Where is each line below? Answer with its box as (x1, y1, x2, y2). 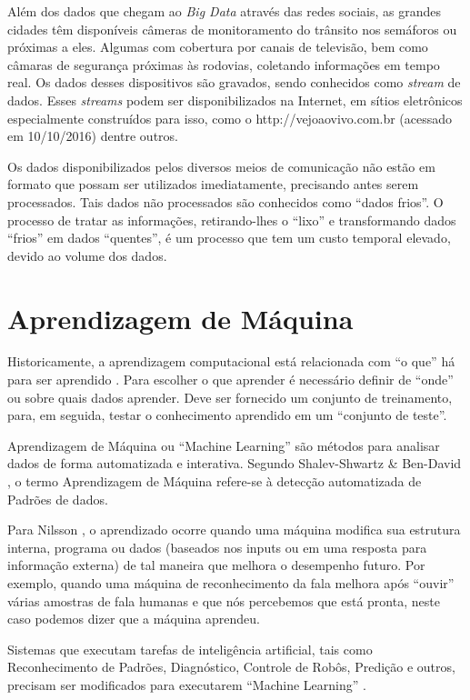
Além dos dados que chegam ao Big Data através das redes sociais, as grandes (7, 2, 442, 20)
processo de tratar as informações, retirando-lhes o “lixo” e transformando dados (7, 210, 456, 229)
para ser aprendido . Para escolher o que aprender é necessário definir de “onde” (7, 370, 454, 389)
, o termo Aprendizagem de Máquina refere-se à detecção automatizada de (7, 472, 422, 490)
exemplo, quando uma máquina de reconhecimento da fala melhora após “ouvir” (7, 573, 455, 592)
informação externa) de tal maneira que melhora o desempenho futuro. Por (7, 555, 425, 575)
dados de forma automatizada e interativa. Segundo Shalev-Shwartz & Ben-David (7, 454, 462, 473)
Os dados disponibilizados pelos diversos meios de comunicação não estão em (7, 156, 435, 175)
